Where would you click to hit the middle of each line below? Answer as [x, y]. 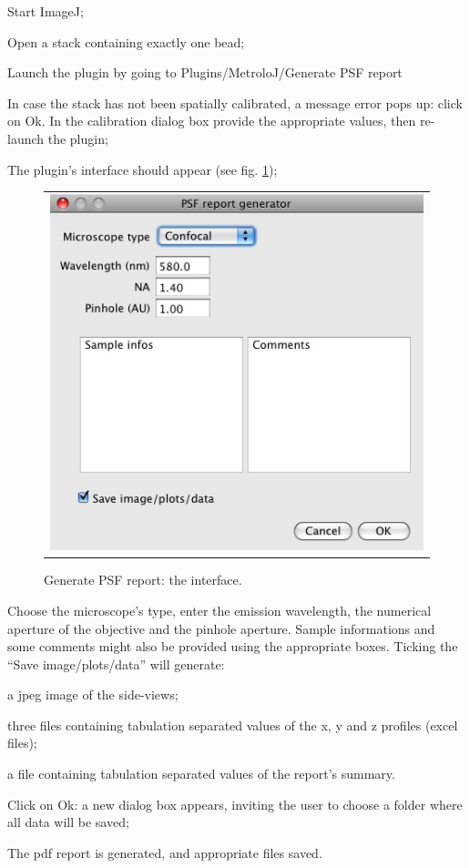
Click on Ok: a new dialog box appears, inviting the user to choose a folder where [235, 804]
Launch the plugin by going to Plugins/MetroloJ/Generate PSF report [205, 72]
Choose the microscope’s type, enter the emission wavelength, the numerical [220, 610]
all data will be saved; [68, 822]
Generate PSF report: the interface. [143, 580]
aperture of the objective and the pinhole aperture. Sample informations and [221, 628]
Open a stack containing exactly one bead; [126, 41]
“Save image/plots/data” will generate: [116, 664]
